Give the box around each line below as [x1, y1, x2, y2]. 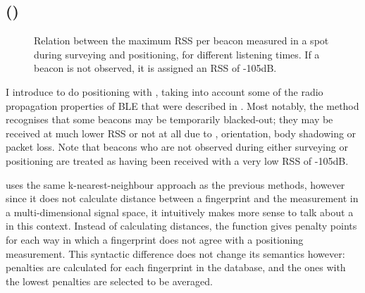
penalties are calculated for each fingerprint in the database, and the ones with [6, 260, 346, 275]
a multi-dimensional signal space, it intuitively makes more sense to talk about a [6, 204, 354, 219]
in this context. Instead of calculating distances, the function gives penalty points [6, 218, 357, 233]
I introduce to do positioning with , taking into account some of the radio [6, 84, 323, 99]
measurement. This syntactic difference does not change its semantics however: [6, 246, 345, 261]
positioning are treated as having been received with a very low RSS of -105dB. [6, 153, 349, 168]
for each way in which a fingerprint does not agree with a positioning [6, 232, 304, 247]
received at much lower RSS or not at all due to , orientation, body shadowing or [6, 125, 357, 140]
